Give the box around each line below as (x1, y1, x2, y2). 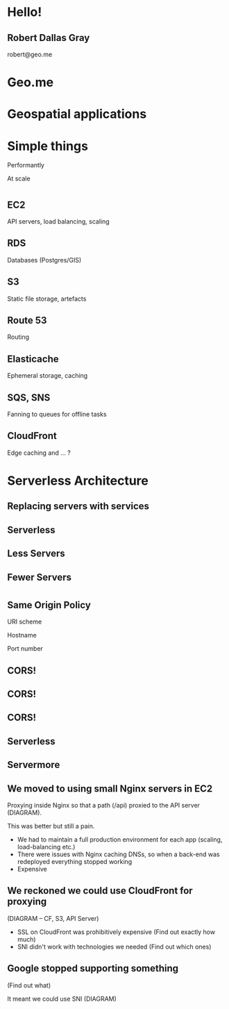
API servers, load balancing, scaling (7, 217, 110, 226)
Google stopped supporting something (7, 962, 179, 974)
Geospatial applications (7, 106, 147, 122)
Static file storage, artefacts (7, 294, 87, 303)
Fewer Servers (7, 571, 71, 583)
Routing (7, 333, 30, 341)
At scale (7, 174, 31, 183)
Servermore (7, 759, 60, 771)
